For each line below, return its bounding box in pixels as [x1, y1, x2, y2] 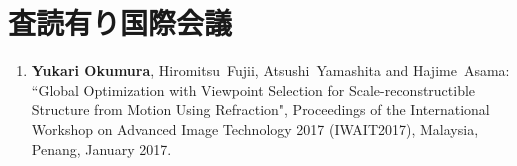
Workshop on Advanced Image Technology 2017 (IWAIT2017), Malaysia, [31, 118, 479, 139]
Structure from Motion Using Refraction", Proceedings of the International [31, 99, 490, 120]
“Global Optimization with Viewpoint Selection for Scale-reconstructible [31, 79, 476, 100]
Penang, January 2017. [31, 138, 172, 159]
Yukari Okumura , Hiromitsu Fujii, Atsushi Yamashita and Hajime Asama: [31, 60, 510, 81]
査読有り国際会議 [8, 2, 233, 43]
